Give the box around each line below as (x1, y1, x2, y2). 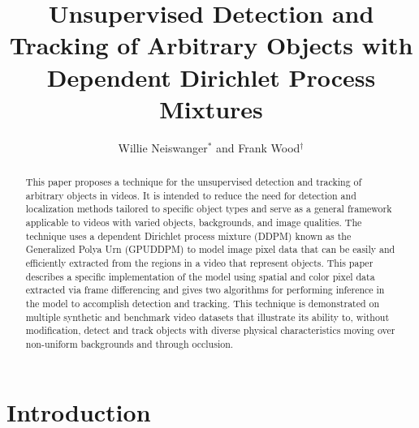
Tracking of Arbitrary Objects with (9, 28, 413, 62)
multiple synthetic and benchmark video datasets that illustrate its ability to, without (25, 310, 390, 323)
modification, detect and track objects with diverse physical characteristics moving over (25, 323, 395, 337)
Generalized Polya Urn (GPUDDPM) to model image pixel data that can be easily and (25, 242, 395, 256)
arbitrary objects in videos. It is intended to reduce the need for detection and (25, 188, 356, 202)
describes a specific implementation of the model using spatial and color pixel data (25, 269, 375, 283)
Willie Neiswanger (118, 139, 208, 156)
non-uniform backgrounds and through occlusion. (25, 336, 234, 350)
